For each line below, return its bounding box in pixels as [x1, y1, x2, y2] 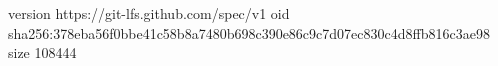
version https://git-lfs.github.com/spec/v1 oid [8, 3, 290, 23]
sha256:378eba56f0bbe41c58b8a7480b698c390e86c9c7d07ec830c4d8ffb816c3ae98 [8, 22, 490, 43]
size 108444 [8, 42, 77, 63]
